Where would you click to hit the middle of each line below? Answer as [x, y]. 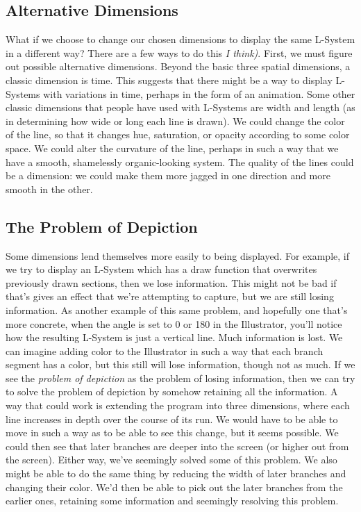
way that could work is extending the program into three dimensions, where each [178, 405]
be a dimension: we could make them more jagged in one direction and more [168, 175]
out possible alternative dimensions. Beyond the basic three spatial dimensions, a [178, 66]
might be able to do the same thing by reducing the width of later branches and [176, 473]
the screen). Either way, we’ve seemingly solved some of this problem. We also [171, 460]
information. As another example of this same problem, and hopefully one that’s [177, 309]
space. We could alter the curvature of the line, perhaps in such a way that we [172, 148]
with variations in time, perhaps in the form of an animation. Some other [199, 93]
